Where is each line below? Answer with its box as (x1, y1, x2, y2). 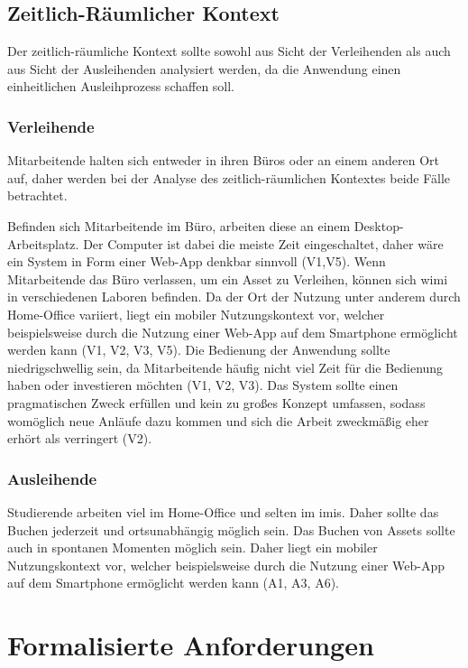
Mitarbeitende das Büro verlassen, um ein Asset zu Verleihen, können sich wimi (7, 269, 448, 288)
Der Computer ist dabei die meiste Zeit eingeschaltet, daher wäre (83, 234, 444, 253)
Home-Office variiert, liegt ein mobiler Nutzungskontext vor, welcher (7, 304, 385, 323)
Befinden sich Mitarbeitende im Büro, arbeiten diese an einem (7, 216, 351, 235)
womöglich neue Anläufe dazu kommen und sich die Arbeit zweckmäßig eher (7, 411, 429, 430)
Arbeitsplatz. (7, 234, 79, 253)
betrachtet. (7, 186, 68, 205)
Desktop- (353, 216, 404, 235)
